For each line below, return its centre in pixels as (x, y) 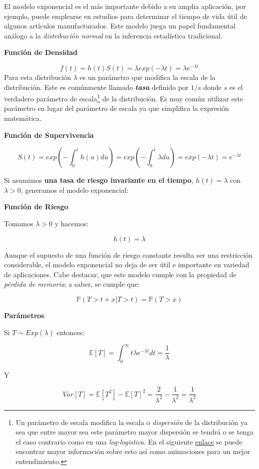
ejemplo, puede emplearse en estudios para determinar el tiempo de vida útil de (126, 16)
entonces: (70, 332)
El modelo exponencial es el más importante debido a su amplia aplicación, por (125, 6)
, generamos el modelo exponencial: (74, 190)
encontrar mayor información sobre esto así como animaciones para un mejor (133, 451)
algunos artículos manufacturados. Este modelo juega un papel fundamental (120, 26)
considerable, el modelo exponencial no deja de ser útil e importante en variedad (127, 264)
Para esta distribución (38, 77)
